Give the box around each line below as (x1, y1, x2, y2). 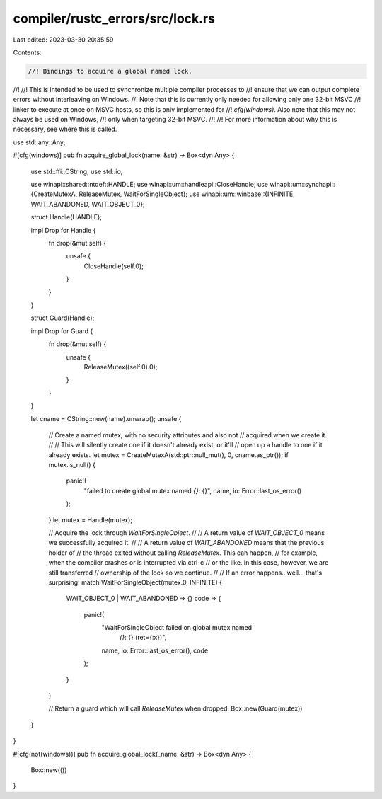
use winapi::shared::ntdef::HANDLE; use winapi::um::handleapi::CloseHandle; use (30, 180, 269, 189)
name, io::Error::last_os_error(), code (101, 646, 209, 655)
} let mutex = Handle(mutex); (48, 515, 133, 524)
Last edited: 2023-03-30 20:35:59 (13, 35, 114, 44)
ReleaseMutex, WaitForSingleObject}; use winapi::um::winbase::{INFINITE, (79, 190, 295, 198)
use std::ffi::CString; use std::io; (30, 167, 123, 176)
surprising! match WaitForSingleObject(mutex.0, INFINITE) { (48, 577, 223, 587)
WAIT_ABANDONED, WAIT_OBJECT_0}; (30, 200, 145, 208)
